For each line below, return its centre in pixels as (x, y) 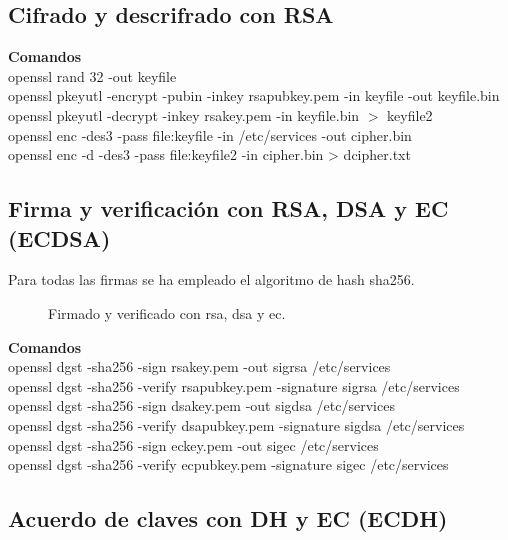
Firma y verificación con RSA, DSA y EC (228, 208)
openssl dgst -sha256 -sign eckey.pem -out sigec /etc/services (193, 444)
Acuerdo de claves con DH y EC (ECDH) (228, 518)
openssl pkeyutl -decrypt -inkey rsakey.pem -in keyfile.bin (184, 114)
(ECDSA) (59, 237)
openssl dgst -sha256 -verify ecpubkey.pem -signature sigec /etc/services (228, 464)
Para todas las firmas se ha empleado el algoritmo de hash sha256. (211, 279)
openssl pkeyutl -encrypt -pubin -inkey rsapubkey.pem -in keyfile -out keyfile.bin (254, 95)
